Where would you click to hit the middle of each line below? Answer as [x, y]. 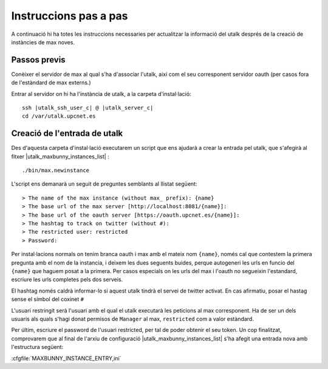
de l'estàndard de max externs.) [51, 83]
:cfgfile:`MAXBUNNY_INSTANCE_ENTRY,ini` [66, 358]
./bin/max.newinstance [56, 171]
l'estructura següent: [37, 347]
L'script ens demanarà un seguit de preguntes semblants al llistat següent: [104, 184]
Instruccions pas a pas [70, 16]
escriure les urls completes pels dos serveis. [67, 280]
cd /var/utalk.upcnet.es [59, 116]
